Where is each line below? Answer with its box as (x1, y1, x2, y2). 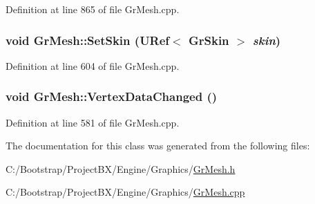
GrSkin (188, 31, 229, 48)
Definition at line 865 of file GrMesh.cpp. (6, 2, 180, 16)
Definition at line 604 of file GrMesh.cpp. (6, 58, 180, 73)
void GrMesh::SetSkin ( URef (6, 31, 170, 48)
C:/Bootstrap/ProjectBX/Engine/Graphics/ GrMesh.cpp (6, 185, 245, 199)
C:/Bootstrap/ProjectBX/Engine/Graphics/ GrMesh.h (6, 161, 236, 176)
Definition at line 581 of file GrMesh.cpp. (6, 115, 180, 129)
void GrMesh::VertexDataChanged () (6, 88, 218, 105)
